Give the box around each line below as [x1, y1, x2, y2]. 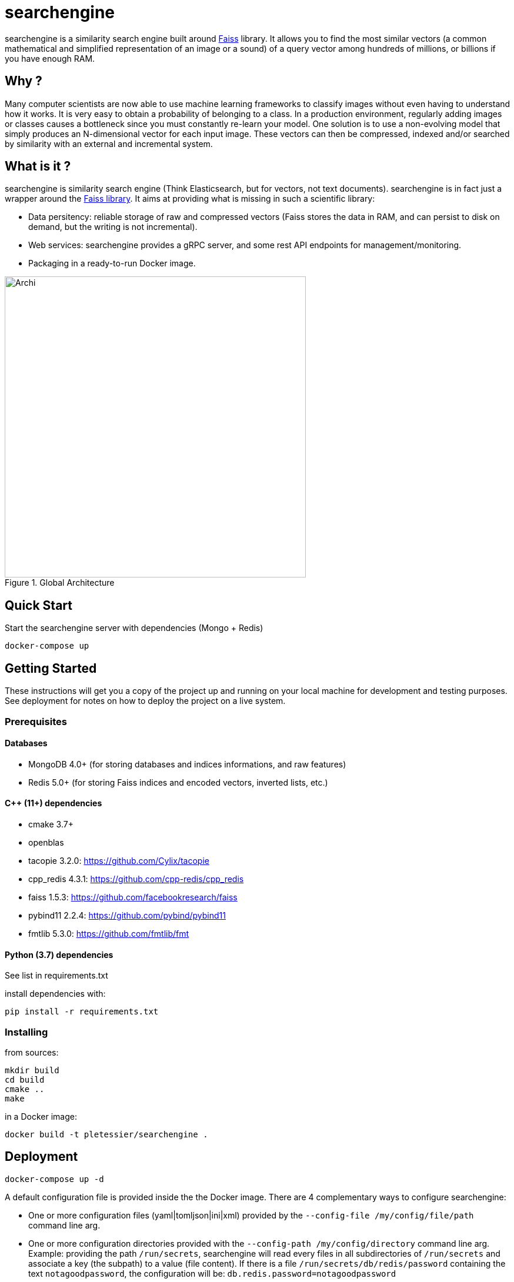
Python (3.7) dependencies [5, 949, 114, 960]
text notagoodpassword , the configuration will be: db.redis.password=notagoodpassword [28, 1268, 396, 1278]
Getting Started [5, 660, 97, 676]
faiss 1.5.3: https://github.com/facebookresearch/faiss [28, 892, 238, 902]
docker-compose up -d [5, 1174, 104, 1184]
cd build [5, 1074, 45, 1084]
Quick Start [5, 597, 72, 613]
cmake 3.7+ [28, 819, 74, 829]
